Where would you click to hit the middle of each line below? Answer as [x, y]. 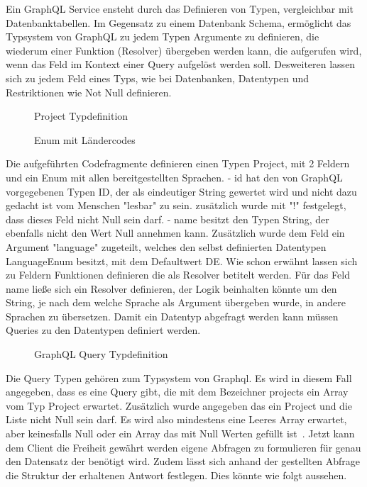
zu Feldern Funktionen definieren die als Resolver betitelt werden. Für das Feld [178, 275]
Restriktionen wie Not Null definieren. [89, 92]
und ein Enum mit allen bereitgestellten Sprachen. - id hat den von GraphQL [174, 177]
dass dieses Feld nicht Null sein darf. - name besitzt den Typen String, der [168, 219]
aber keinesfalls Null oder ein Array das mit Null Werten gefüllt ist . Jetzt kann [180, 433]
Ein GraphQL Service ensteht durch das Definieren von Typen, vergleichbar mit [180, 9]
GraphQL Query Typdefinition [101, 354]
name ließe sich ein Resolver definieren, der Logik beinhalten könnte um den [171, 288]
